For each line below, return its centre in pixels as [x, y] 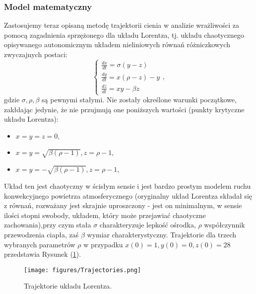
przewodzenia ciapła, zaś [41, 234]
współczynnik [224, 225]
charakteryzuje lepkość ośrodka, [148, 225]
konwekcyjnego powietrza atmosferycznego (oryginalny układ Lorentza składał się [128, 195]
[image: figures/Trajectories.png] [83, 270]
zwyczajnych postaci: [36, 54]
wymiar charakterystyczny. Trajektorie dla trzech [162, 234]
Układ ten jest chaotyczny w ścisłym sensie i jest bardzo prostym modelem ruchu [128, 185]
